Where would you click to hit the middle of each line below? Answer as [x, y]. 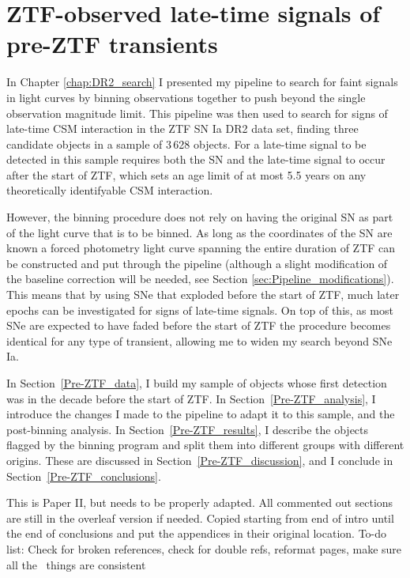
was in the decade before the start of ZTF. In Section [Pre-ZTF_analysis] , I [191, 398]
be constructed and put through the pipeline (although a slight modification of [197, 263]
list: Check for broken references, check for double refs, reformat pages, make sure [204, 548]
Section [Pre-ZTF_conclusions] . [84, 476]
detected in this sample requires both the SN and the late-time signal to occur [196, 159]
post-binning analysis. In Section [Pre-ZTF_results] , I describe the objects [188, 429]
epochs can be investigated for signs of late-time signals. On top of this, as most [200, 310]
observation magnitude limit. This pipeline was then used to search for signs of [197, 113]
